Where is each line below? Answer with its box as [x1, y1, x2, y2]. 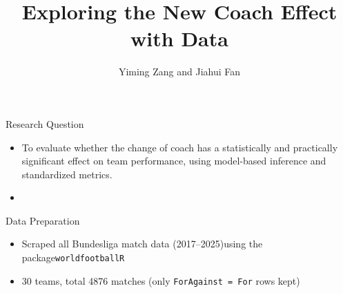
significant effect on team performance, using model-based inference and [21, 153, 326, 168]
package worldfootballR [21, 250, 125, 265]
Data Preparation [6, 213, 80, 227]
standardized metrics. [21, 167, 112, 181]
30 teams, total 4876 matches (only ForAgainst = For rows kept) [21, 273, 300, 287]
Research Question [6, 116, 84, 131]
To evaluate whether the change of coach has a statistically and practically [21, 140, 338, 154]
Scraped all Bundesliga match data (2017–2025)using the [21, 236, 263, 251]
